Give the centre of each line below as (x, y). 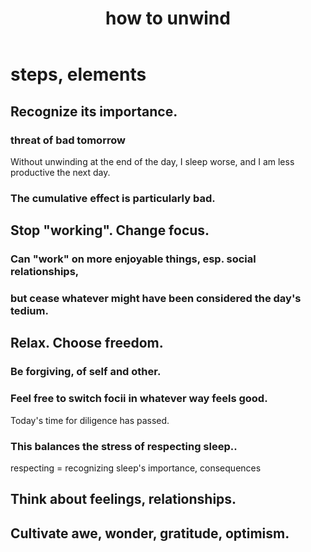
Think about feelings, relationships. (123, 499)
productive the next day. (60, 172)
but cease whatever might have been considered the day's (156, 299)
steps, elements (78, 74)
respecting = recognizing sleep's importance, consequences (136, 468)
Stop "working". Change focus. (110, 230)
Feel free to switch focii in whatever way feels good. (139, 399)
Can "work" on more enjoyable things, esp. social (133, 259)
